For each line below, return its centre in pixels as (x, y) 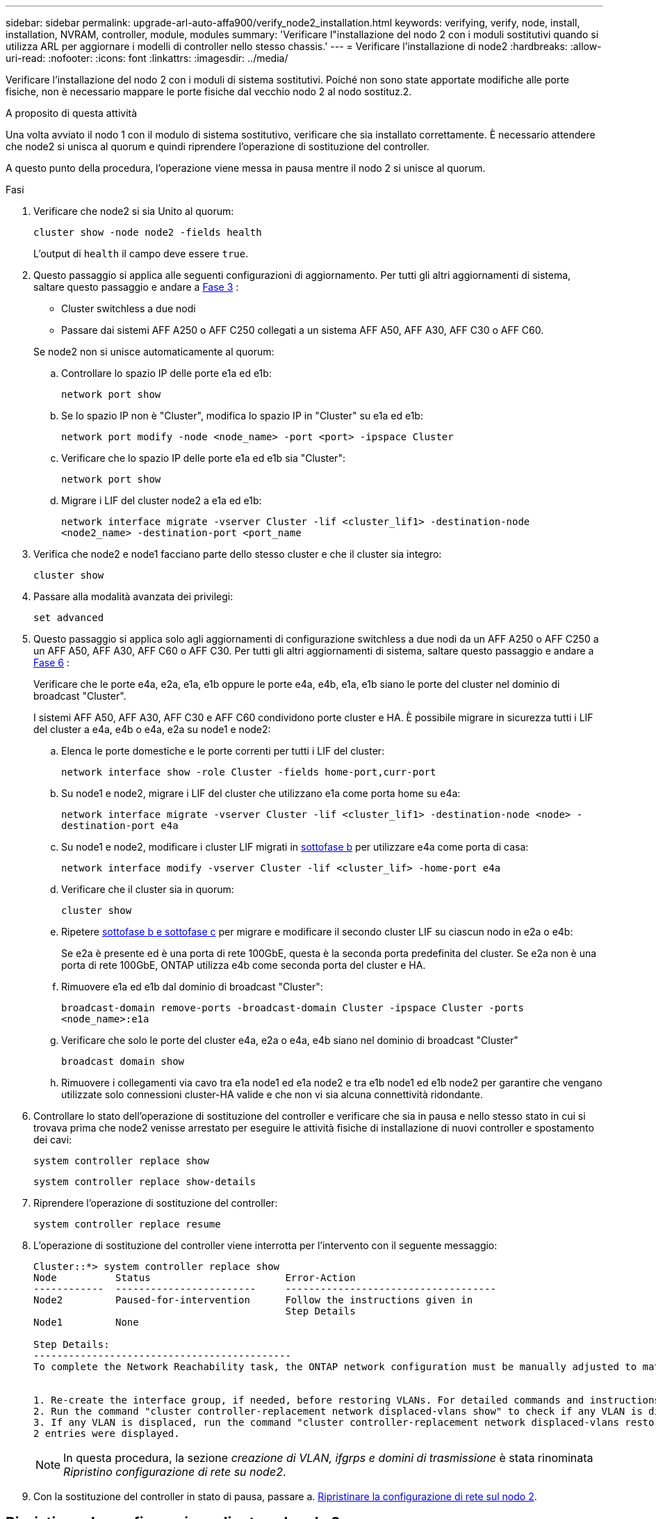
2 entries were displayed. (107, 1433)
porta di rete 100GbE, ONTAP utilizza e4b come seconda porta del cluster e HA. (244, 965)
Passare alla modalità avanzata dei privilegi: (133, 596)
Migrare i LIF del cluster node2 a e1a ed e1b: (162, 500)
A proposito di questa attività (72, 113)
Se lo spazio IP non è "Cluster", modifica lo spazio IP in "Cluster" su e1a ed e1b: (242, 416)
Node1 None (86, 1322)
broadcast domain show (123, 1061)
